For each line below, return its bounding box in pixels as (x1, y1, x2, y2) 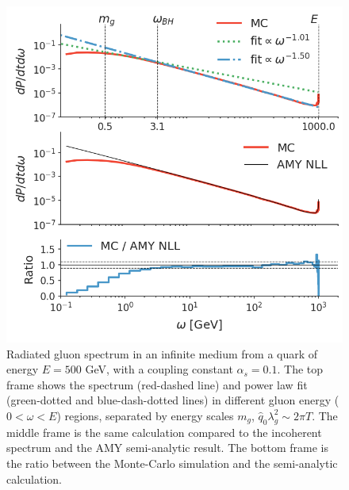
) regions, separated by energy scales (56, 407, 234, 423)
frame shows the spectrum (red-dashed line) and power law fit (6, 376, 308, 392)
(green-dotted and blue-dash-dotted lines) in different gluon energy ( (6, 392, 339, 408)
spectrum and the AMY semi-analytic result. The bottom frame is (6, 439, 329, 456)
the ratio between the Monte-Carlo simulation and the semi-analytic (6, 454, 338, 471)
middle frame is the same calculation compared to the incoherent (6, 423, 322, 440)
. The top (277, 361, 324, 377)
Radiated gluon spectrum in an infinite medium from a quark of (6, 345, 318, 362)
